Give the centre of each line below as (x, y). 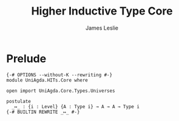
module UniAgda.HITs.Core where (47, 80)
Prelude (26, 58)
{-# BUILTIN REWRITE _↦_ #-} (43, 112)
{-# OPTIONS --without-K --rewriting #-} (59, 75)
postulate (19, 101)
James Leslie (102, 28)
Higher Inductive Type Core (102, 11)
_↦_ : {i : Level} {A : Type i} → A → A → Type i (76, 106)
